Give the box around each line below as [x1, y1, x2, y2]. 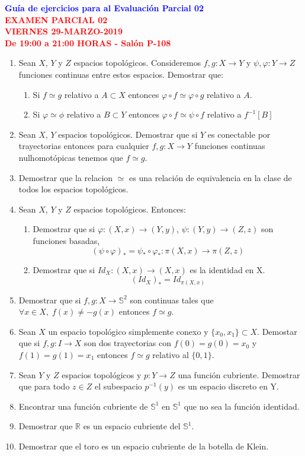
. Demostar [257, 325, 297, 337]
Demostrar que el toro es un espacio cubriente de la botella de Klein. [18, 439, 269, 452]
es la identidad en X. [190, 263, 265, 275]
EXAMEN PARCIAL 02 [5, 13, 108, 26]
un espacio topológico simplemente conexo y [48, 325, 208, 337]
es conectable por [207, 128, 271, 140]
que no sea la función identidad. [184, 400, 300, 412]
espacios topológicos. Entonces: [73, 202, 186, 215]
